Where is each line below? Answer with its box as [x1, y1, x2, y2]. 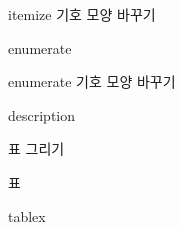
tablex [8, 205, 46, 226]
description [8, 104, 76, 125]
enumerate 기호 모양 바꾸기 [8, 71, 176, 92]
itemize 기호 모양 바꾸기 [8, 4, 156, 24]
